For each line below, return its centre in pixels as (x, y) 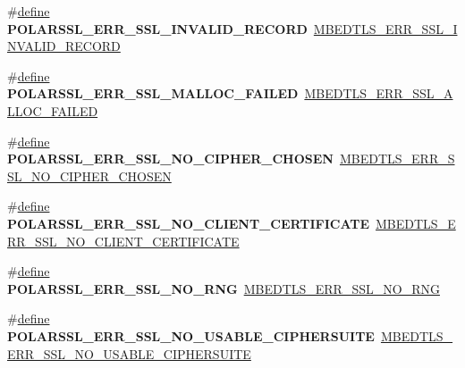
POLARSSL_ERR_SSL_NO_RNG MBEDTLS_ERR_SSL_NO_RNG (224, 288)
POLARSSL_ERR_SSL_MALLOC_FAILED (153, 93)
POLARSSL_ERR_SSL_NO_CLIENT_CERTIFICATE (189, 223)
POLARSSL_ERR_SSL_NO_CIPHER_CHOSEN (170, 159)
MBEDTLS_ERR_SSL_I (385, 28)
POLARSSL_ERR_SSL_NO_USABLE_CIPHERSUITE (191, 335)
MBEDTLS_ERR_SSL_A (379, 93)
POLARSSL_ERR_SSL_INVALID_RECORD (157, 28)
